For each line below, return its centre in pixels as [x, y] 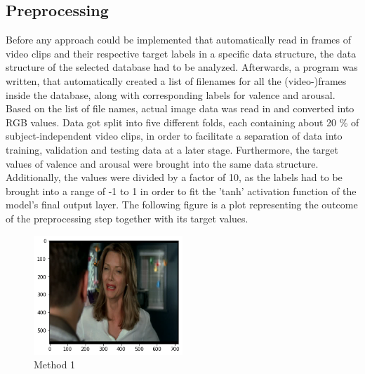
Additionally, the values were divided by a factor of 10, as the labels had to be [174, 177]
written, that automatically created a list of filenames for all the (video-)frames [176, 80]
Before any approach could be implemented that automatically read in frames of [178, 40]
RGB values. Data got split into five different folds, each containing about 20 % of [182, 122]
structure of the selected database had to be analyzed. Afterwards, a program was [182, 67]
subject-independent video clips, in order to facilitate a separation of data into [174, 136]
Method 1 [55, 365]
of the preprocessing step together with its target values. [127, 218]
